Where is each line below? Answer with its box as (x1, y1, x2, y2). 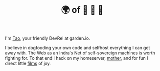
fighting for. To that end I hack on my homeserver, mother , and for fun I (5, 55, 148, 61)
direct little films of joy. (5, 60, 51, 67)
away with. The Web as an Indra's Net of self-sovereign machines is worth (5, 50, 155, 56)
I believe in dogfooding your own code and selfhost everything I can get (5, 45, 150, 51)
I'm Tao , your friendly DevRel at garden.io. (5, 35, 91, 41)
